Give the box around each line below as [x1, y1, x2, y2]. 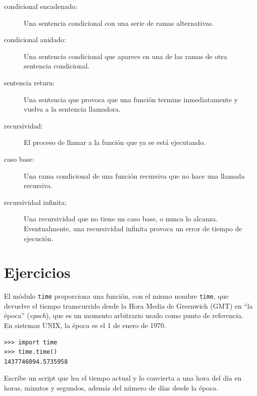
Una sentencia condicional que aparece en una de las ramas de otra [24, 51, 227, 61]
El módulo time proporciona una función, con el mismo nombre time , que [4, 291, 229, 301]
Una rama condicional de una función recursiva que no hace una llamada [24, 170, 245, 181]
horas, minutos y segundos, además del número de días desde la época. [4, 383, 218, 393]
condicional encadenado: [4, 1, 77, 11]
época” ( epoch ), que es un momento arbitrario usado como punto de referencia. [4, 310, 244, 321]
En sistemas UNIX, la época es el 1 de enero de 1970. [4, 320, 166, 330]
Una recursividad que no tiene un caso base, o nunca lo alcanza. [24, 213, 218, 224]
